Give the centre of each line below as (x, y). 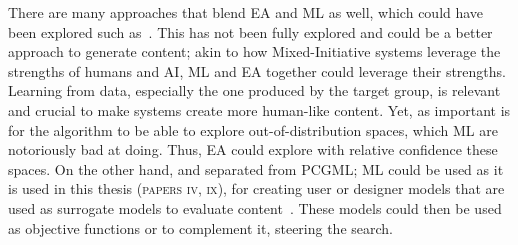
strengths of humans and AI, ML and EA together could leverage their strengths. (257, 70)
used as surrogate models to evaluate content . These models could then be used (255, 207)
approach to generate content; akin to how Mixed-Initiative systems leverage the (254, 51)
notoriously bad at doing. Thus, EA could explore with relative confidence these (253, 149)
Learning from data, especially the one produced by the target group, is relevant (254, 90)
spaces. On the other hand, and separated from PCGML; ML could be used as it (256, 168)
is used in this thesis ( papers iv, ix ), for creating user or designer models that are (256, 188)
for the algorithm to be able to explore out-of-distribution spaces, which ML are (253, 129)
